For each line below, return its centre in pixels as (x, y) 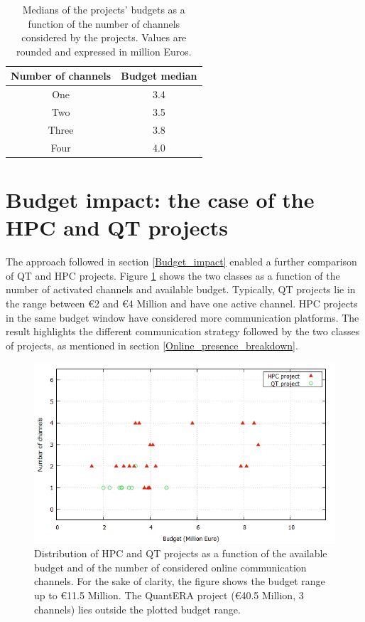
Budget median (159, 76)
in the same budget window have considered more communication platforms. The (182, 317)
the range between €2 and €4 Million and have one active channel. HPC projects (182, 303)
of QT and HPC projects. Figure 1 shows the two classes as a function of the (173, 275)
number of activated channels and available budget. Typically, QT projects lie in (181, 289)
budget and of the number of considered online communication (170, 567)
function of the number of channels (104, 23)
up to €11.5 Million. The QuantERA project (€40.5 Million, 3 (169, 595)
